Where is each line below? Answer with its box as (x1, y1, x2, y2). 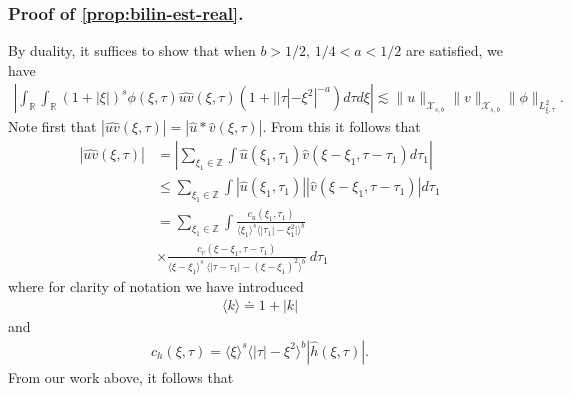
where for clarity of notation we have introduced (8, 275, 304, 296)
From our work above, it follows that (8, 366, 234, 387)
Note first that (8, 116, 97, 137)
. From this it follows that (262, 116, 421, 137)
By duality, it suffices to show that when (8, 40, 256, 61)
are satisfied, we (406, 40, 504, 61)
